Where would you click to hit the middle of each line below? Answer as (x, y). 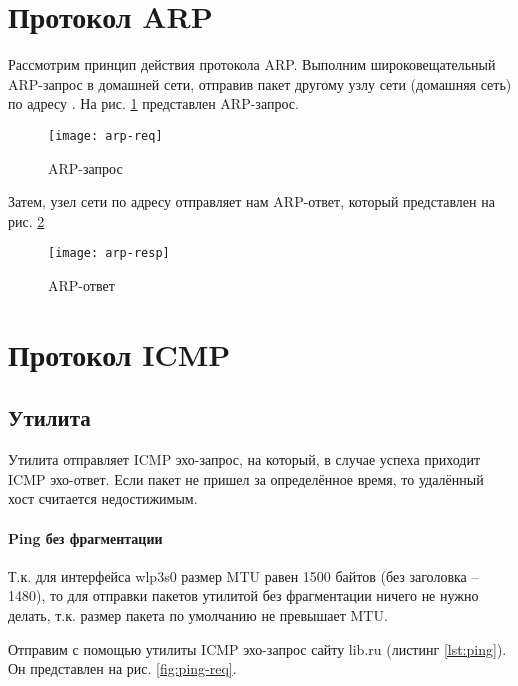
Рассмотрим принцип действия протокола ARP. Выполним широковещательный (252, 64)
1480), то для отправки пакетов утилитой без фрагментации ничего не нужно (243, 595)
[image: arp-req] (105, 135)
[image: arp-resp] (109, 253)
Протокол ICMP (119, 353)
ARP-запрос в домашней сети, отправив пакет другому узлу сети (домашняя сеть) (260, 83)
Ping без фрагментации (85, 537)
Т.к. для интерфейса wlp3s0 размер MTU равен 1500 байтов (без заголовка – (243, 575)
